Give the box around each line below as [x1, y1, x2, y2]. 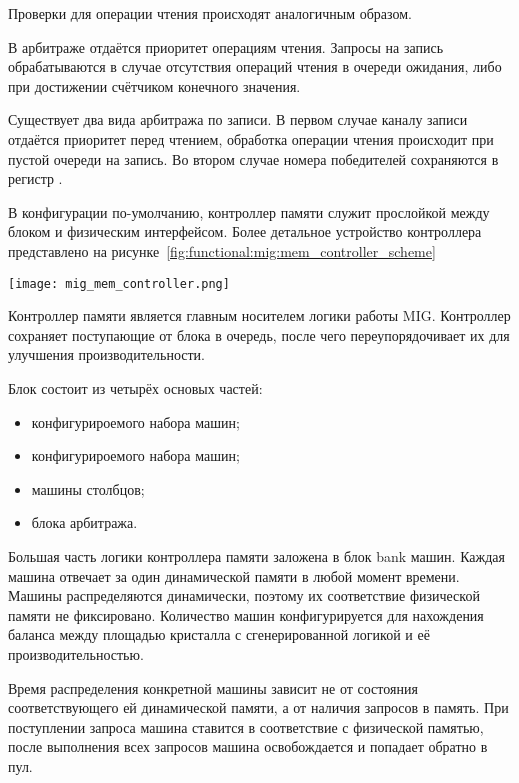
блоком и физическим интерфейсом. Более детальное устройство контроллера [8, 221, 482, 242]
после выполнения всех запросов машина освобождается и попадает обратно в [8, 736, 488, 757]
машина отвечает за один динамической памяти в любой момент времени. [8, 565, 460, 586]
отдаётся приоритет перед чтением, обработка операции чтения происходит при [8, 128, 494, 149]
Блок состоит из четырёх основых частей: [8, 377, 263, 398]
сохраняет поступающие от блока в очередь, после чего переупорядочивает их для [8, 324, 510, 345]
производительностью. [8, 643, 144, 664]
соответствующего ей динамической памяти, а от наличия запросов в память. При [8, 697, 509, 718]
